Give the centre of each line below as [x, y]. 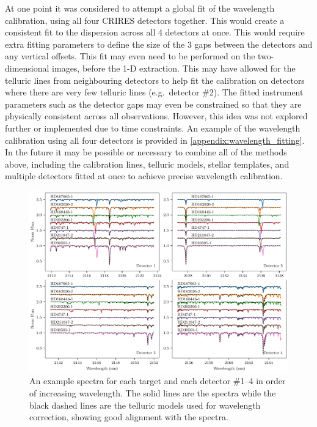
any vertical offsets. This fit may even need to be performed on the [130, 56]
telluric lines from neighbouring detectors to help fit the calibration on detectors [155, 80]
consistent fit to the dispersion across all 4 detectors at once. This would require [155, 32]
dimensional [27, 68]
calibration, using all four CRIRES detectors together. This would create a [145, 20]
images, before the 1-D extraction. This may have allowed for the [174, 68]
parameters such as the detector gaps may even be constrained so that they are [153, 104]
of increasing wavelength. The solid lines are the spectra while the [153, 392]
